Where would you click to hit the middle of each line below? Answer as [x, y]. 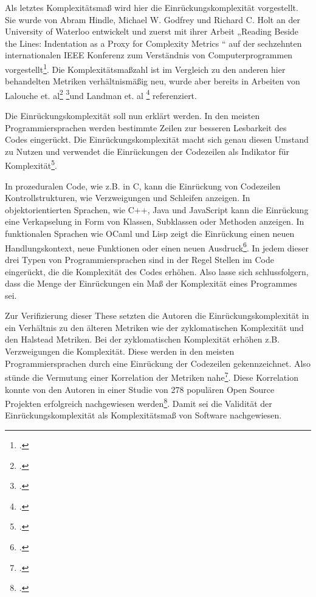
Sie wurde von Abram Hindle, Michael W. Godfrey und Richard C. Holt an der [153, 19]
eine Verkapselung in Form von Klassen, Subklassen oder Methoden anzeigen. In [155, 221]
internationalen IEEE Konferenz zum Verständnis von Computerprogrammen [149, 55]
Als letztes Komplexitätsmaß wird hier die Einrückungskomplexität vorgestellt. [152, 7]
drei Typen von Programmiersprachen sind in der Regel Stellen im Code [139, 259]
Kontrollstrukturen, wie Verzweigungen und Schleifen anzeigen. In [128, 198]
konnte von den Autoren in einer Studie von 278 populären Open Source [140, 389]
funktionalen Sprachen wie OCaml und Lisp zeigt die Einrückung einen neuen [150, 234]
